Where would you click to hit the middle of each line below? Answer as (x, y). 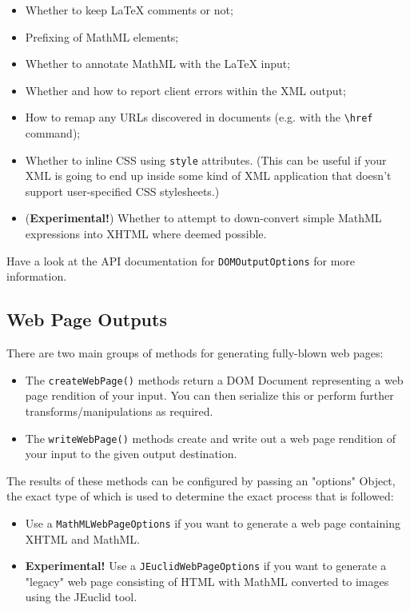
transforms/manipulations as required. (119, 411)
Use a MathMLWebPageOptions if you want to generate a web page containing (213, 522)
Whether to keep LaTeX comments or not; (129, 10)
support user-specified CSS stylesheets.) (122, 191)
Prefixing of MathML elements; (102, 36)
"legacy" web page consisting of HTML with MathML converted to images (207, 581)
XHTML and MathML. (82, 538)
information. (37, 276)
